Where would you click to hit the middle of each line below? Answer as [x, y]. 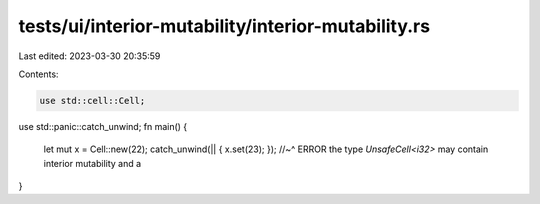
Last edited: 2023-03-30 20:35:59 [89, 56]
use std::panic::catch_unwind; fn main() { [103, 126]
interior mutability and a [92, 163]
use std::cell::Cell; [92, 100]
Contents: [38, 74]
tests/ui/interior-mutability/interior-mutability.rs [224, 26]
